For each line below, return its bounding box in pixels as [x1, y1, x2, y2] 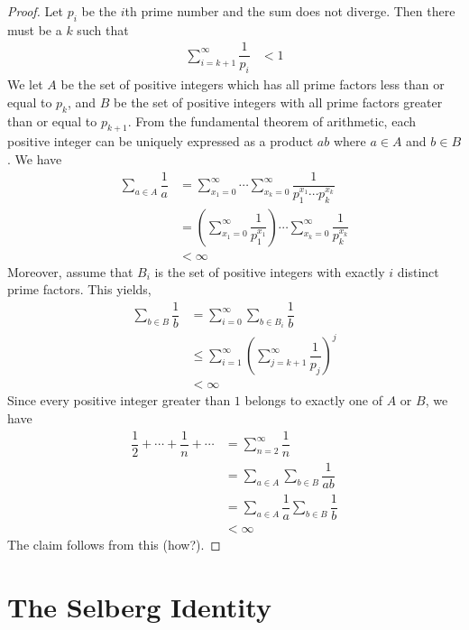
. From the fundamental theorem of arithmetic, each [127, 111, 416, 130]
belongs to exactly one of [244, 391, 383, 410]
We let [7, 75, 43, 94]
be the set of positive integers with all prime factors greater [114, 92, 443, 111]
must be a [7, 20, 62, 39]
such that [77, 20, 129, 39]
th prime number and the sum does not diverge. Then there [124, 2, 455, 20]
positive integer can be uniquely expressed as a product [7, 132, 314, 151]
